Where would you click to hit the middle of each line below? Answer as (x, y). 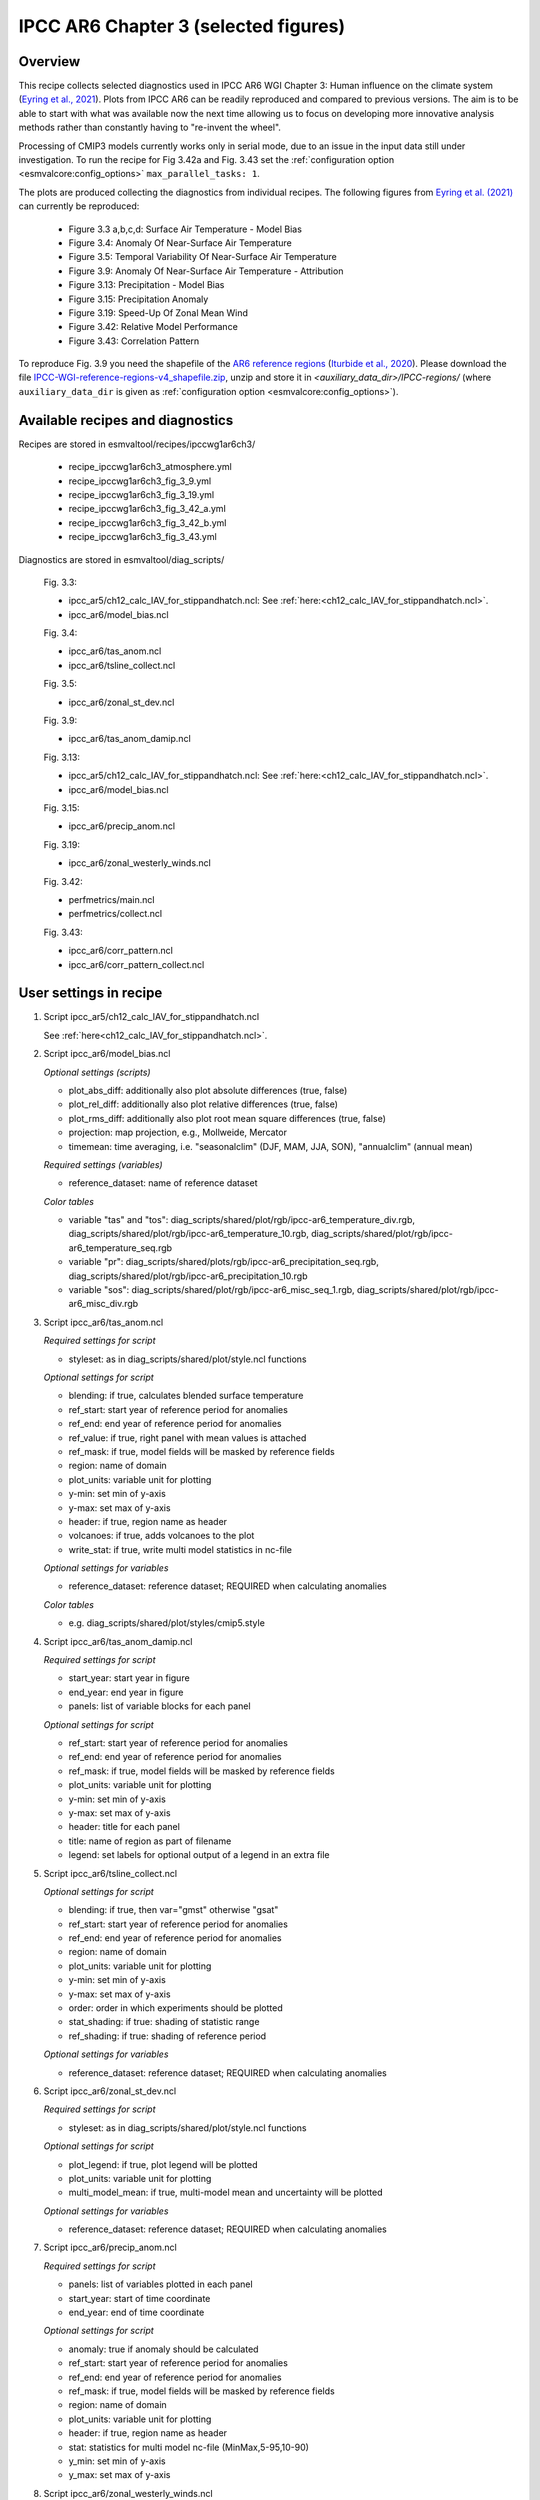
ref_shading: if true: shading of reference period (167, 2036)
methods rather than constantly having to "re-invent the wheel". (150, 127)
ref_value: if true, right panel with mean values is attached (187, 1437)
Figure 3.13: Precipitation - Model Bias (146, 285)
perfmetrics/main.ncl (111, 899)
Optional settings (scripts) (97, 1072)
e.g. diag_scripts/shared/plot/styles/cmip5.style (166, 1623)
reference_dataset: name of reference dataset (163, 1183)
